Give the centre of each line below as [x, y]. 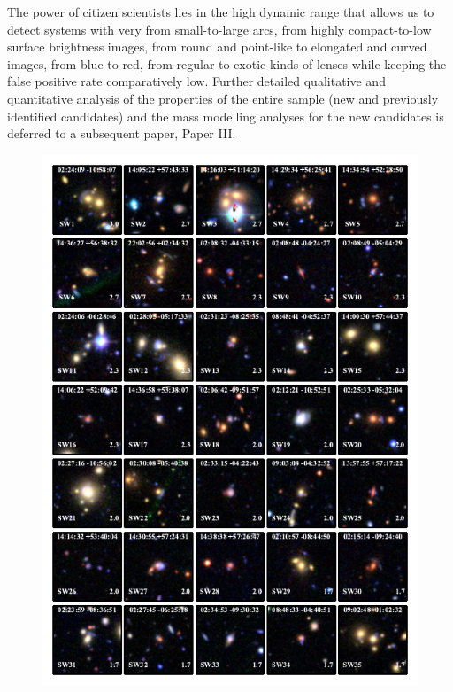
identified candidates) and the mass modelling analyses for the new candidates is [226, 116]
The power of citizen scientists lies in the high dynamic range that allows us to [221, 12]
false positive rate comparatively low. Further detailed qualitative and [196, 81]
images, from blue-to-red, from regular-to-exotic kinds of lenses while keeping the [227, 63]
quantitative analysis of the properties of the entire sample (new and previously [223, 98]
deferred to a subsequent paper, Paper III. [122, 133]
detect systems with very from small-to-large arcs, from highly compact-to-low [219, 29]
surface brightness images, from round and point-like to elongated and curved [217, 47]
